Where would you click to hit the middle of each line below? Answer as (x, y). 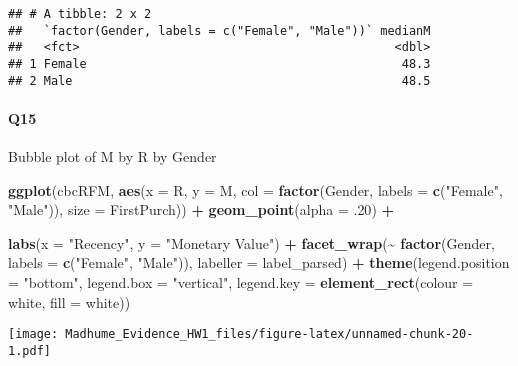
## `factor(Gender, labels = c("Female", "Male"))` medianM (219, 30)
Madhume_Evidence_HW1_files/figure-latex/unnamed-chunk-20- (269, 334)
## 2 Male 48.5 (219, 80)
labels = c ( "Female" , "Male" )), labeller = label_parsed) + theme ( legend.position (259, 262)
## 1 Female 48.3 (219, 63)
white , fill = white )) (69, 301)
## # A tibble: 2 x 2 (80, 14)
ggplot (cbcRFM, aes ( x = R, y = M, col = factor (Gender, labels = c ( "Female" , (255, 189)
